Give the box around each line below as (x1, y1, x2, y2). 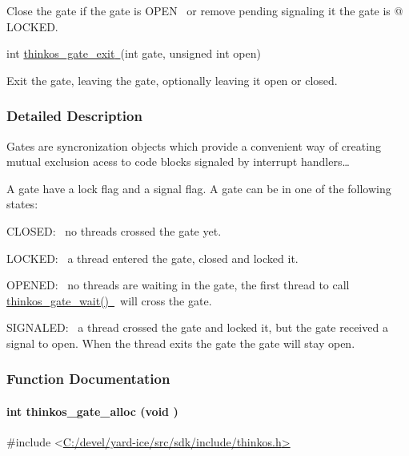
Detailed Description (6, 106, 142, 126)
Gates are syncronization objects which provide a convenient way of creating (6, 137, 381, 154)
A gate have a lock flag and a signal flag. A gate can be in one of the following (6, 180, 391, 196)
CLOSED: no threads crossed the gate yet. (6, 222, 222, 239)
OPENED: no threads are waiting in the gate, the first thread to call (6, 276, 350, 293)
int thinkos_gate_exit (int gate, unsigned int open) (6, 45, 261, 62)
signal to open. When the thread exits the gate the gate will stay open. (6, 334, 355, 351)
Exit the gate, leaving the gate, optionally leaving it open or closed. (6, 71, 338, 88)
